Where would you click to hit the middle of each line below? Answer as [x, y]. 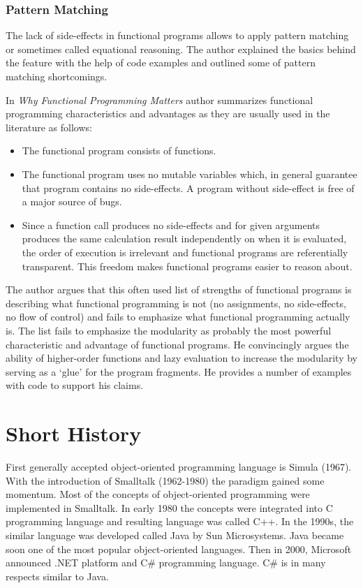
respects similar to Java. [57, 576]
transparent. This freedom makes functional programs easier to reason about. [187, 266]
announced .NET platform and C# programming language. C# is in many [166, 563]
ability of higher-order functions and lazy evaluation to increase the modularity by [182, 358]
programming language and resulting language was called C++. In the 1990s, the [180, 521]
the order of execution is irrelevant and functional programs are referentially [185, 252]
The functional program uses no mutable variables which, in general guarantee [190, 174]
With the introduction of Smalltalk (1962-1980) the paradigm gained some [165, 480]
